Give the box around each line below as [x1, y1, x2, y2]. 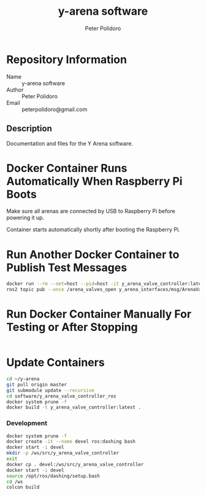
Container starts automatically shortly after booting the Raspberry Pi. [6, 226, 180, 233]
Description [6, 123, 52, 134]
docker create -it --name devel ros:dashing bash [6, 438, 136, 445]
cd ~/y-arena [6, 376, 40, 382]
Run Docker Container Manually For [6, 307, 192, 321]
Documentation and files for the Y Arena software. [6, 139, 134, 147]
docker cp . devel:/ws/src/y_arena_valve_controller [6, 461, 144, 467]
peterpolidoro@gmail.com [21, 106, 88, 113]
